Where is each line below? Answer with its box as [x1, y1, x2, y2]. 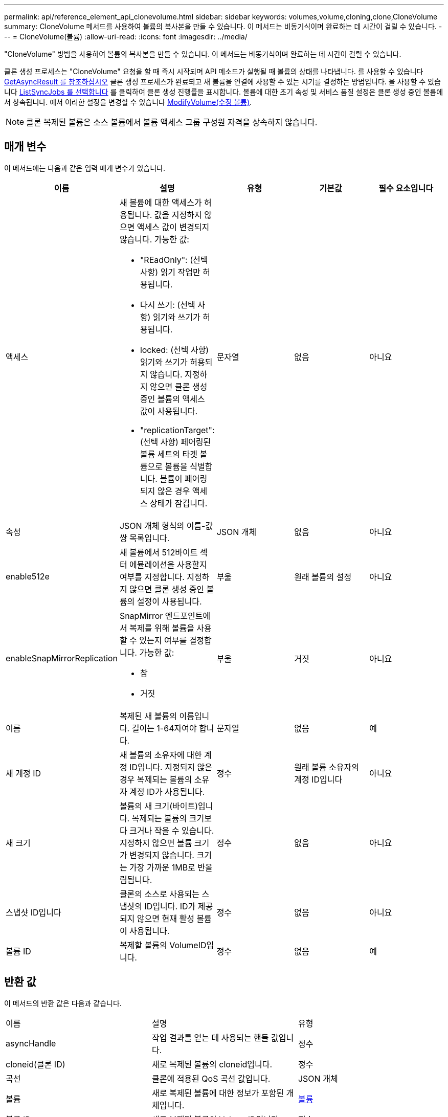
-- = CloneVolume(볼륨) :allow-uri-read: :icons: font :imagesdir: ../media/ [4, 32, 248, 41]
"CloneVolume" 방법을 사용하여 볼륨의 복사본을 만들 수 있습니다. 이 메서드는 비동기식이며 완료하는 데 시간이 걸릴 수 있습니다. [4, 50, 401, 58]
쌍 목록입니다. [119, 532, 170, 543]
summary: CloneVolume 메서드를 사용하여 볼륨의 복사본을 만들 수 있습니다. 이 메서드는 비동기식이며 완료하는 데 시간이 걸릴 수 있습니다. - [4, 22, 442, 31]
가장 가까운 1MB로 [129, 862, 195, 873]
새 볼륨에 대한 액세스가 [119, 197, 202, 208]
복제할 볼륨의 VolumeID [119, 940, 207, 950]
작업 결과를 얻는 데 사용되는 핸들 [151, 1032, 269, 1043]
